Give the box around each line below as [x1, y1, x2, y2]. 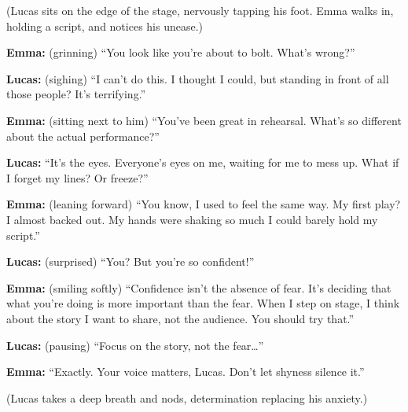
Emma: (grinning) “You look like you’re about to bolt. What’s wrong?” [6, 44, 355, 61]
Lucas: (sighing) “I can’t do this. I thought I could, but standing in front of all [6, 70, 389, 86]
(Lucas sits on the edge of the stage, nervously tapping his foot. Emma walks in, [6, 2, 394, 18]
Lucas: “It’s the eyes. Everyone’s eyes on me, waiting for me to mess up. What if [6, 154, 399, 171]
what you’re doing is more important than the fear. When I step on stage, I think [6, 295, 400, 311]
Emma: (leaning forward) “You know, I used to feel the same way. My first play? [6, 196, 401, 212]
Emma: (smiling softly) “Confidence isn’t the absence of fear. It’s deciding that [6, 279, 391, 296]
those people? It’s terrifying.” [6, 86, 146, 102]
